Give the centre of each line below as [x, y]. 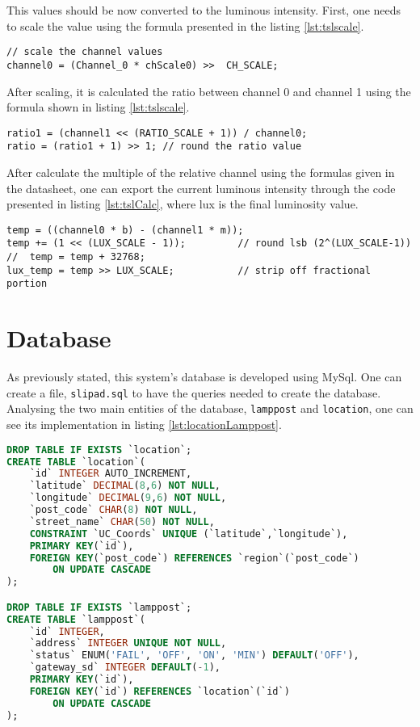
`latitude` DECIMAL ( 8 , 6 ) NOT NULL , [125, 486]
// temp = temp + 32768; [76, 257]
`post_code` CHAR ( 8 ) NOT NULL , [113, 510]
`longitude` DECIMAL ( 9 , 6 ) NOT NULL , [128, 498]
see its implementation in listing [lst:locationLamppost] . [144, 424]
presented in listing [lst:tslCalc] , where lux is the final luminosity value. [183, 204]
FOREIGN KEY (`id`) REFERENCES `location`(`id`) [160, 691]
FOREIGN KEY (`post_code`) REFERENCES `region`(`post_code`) [194, 558]
